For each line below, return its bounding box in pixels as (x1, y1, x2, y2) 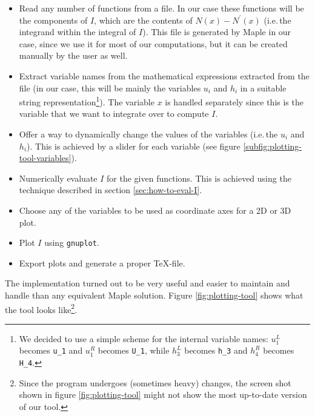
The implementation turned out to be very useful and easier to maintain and (5, 277, 290, 289)
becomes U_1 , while (98, 344, 170, 357)
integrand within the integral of (19, 25, 136, 38)
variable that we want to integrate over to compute (19, 107, 209, 120)
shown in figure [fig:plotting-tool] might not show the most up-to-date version (19, 388, 307, 401)
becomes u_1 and (19, 344, 83, 357)
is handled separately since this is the (165, 95, 303, 108)
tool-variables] (19, 151, 71, 164)
